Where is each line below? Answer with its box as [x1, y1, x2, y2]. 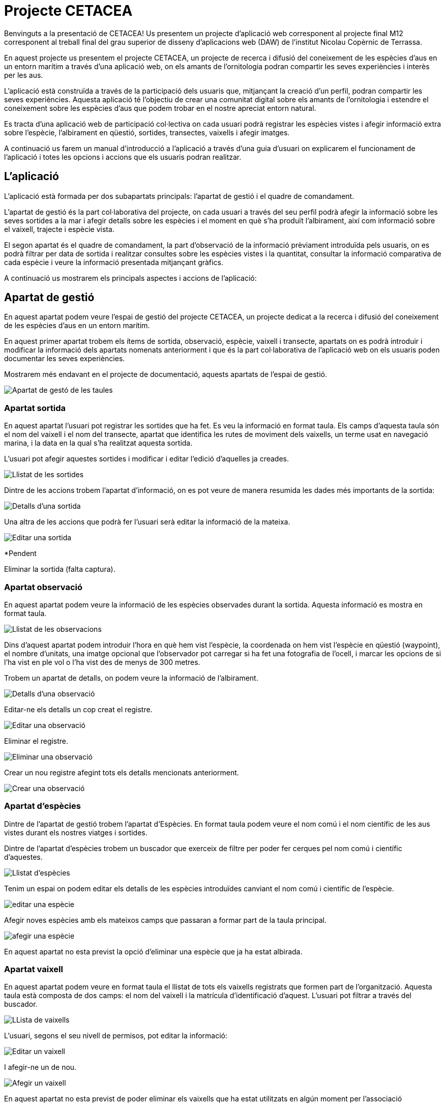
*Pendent [4, 549, 37, 558]
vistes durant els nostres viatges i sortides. [4, 828, 147, 837]
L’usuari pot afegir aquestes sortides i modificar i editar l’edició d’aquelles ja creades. [4, 454, 289, 463]
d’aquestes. [4, 852, 43, 861]
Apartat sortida [4, 402, 66, 413]
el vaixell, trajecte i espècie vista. [4, 224, 114, 234]
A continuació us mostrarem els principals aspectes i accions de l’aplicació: [4, 273, 257, 282]
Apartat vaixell [4, 964, 63, 975]
